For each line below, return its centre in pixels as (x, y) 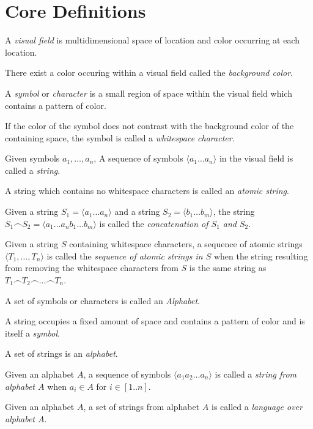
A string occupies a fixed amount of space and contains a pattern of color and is (155, 321)
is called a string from (256, 374)
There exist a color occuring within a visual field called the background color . (149, 73)
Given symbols (32, 158)
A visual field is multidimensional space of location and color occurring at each (153, 40)
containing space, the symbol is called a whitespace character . (120, 137)
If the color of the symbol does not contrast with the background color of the (149, 126)
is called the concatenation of (154, 223)
